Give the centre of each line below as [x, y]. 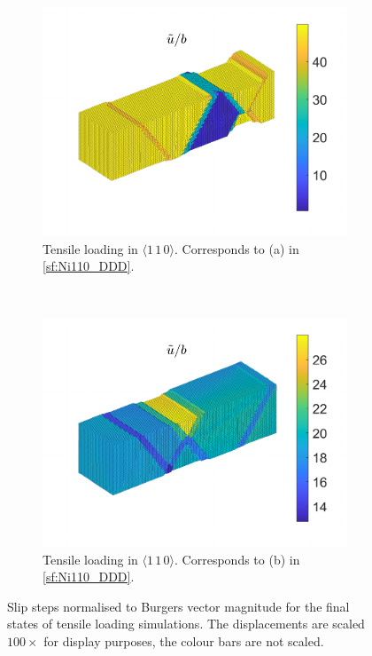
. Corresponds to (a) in [237, 248]
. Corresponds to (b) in [237, 559]
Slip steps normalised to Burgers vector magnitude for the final [178, 606]
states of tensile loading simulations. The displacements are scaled [186, 624]
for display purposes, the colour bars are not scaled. [184, 640]
